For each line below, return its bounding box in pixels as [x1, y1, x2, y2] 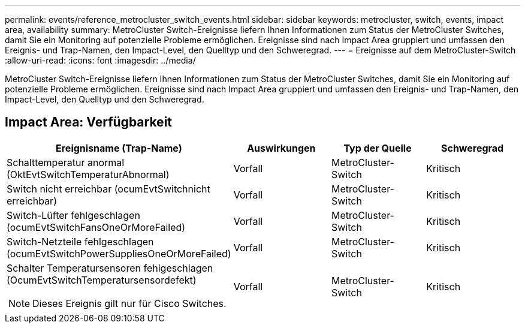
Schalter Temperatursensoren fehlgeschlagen [7, 261, 213, 274]
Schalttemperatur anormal [7, 156, 125, 168]
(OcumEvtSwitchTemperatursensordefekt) [7, 273, 197, 286]
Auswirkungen [247, 142, 316, 154]
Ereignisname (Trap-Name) [56, 142, 182, 154]
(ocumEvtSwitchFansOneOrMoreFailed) [7, 221, 186, 233]
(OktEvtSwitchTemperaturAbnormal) [7, 168, 170, 180]
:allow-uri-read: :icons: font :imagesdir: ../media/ [5, 55, 196, 65]
